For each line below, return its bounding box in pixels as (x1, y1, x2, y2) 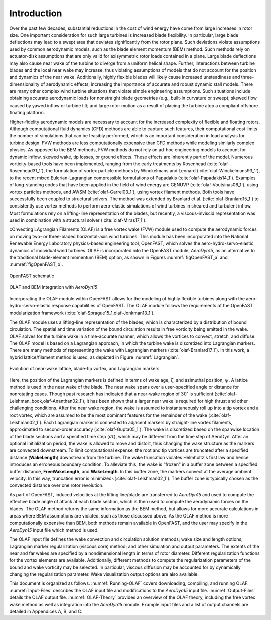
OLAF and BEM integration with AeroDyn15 (9, 284, 98, 290)
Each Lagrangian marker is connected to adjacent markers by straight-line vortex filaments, (43, 419, 233, 425)
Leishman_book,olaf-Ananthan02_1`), (9, 398, 86, 404)
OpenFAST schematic (9, 273, 55, 279)
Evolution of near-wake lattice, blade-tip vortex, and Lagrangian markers (9, 366, 160, 372)
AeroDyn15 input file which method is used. (9, 527, 99, 533)
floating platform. (9, 110, 45, 116)
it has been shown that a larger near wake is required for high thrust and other (86, 398, 248, 404)
